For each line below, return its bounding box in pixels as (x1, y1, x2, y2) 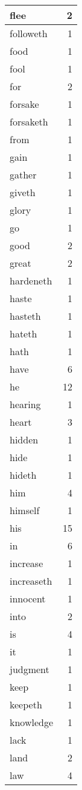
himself (10, 503, 40, 517)
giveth (10, 185, 36, 199)
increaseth (10, 574, 52, 588)
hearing (10, 397, 41, 411)
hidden (10, 432, 39, 446)
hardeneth (10, 273, 52, 287)
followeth (10, 26, 48, 40)
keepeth (10, 697, 42, 711)
